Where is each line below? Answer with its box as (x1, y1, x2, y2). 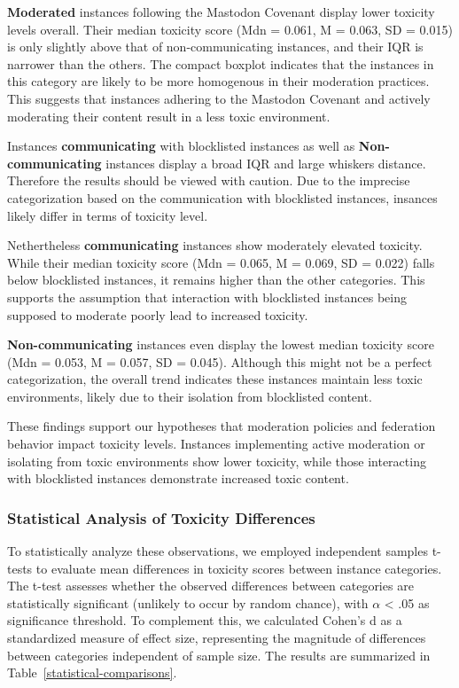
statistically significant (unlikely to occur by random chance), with (7, 593, 369, 612)
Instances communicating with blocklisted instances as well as (7, 137, 355, 155)
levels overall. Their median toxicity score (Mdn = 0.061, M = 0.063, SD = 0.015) (7, 20, 453, 38)
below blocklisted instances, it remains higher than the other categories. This (7, 270, 425, 289)
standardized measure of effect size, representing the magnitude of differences (7, 629, 426, 647)
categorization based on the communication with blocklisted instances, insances (7, 188, 438, 207)
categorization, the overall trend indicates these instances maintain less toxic (7, 370, 423, 388)
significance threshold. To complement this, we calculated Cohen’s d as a (7, 611, 402, 629)
